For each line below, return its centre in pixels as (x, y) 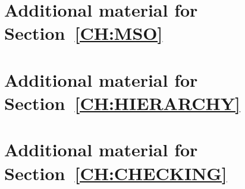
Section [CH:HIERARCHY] (122, 103)
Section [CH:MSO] (84, 33)
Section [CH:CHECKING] (116, 173)
